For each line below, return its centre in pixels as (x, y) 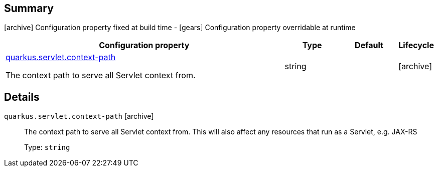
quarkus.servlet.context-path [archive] (79, 116)
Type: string (47, 147)
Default (369, 45)
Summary (29, 8)
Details (22, 97)
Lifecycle (416, 45)
